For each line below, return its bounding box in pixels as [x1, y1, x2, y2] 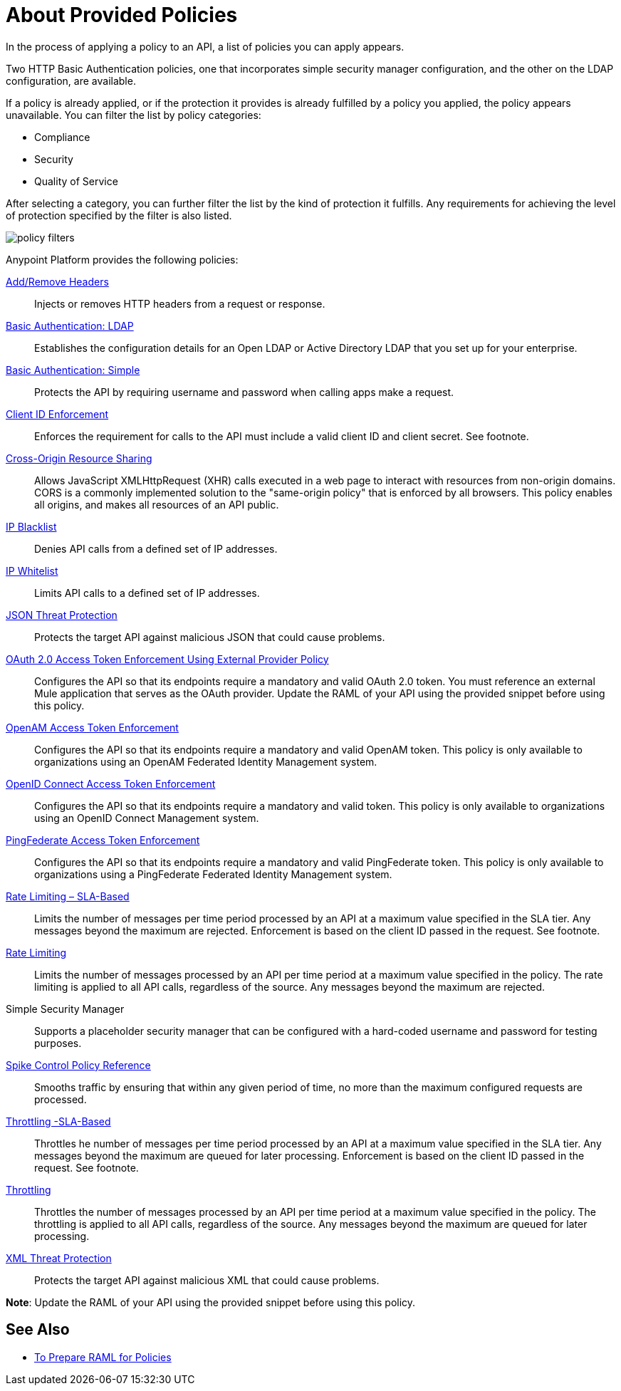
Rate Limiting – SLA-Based [6, 890, 130, 902]
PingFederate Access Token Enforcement [6, 833, 200, 846]
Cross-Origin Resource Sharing [6, 452, 152, 464]
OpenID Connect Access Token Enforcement [6, 777, 216, 790]
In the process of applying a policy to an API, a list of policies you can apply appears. [6, 40, 405, 53]
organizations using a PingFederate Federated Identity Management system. [34, 868, 392, 880]
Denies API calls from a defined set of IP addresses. [34, 542, 278, 555]
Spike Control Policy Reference [6, 1058, 151, 1071]
